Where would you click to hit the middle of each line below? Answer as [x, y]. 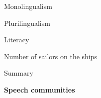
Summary [19, 73]
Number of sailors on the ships [51, 56]
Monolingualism [28, 6]
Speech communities [40, 89]
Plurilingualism [27, 23]
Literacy [17, 40]
